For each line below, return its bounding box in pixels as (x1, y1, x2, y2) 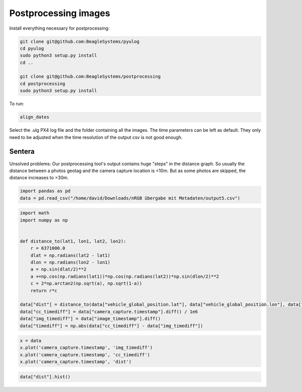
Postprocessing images (9, 8, 110, 19)
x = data (20, 338, 42, 344)
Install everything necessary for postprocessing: (9, 25, 110, 31)
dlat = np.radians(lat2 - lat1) (30, 252, 111, 258)
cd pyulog (20, 45, 44, 51)
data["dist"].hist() (20, 374, 70, 379)
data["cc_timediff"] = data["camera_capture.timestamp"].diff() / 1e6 (20, 308, 198, 315)
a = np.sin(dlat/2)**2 (30, 267, 87, 272)
